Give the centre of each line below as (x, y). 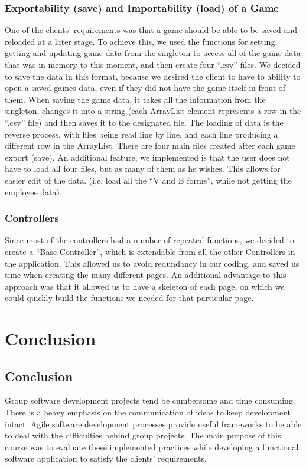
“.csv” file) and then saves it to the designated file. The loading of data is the (144, 122)
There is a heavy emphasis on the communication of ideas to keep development (148, 412)
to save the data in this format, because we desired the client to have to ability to (153, 76)
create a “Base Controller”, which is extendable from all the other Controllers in (150, 251)
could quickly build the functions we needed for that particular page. (129, 298)
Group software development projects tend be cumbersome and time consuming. (150, 400)
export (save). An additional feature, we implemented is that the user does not (147, 157)
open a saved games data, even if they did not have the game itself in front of (145, 88)
